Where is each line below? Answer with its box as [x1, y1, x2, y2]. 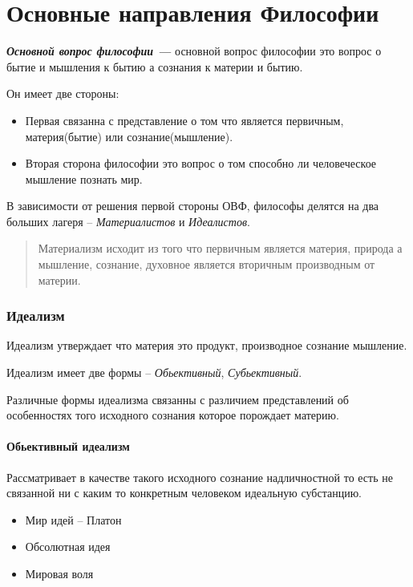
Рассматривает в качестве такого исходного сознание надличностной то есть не [6, 468, 393, 485]
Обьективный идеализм [6, 438, 130, 455]
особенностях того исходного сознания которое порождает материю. [6, 407, 339, 423]
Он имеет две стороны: [6, 85, 119, 102]
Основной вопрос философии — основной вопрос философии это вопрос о [6, 43, 382, 59]
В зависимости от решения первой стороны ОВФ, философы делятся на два [6, 197, 379, 214]
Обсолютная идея [25, 538, 111, 555]
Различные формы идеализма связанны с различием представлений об [6, 391, 349, 407]
